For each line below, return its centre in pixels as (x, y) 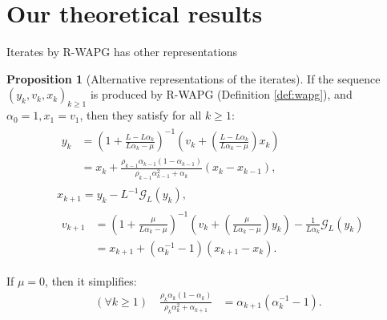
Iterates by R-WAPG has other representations (122, 52)
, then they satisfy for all (141, 115)
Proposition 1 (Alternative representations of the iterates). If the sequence (193, 78)
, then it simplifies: (91, 280)
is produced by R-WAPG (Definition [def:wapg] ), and (221, 94)
